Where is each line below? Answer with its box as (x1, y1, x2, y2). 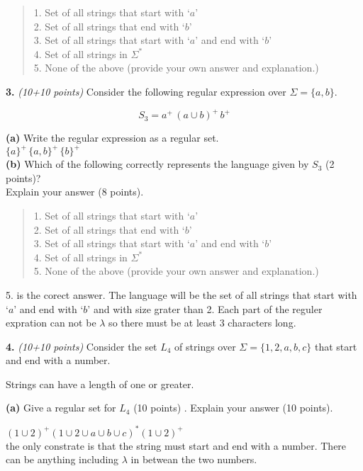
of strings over (174, 339, 236, 353)
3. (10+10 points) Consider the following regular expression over (6, 84, 286, 98)
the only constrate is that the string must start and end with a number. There (6, 438, 347, 453)
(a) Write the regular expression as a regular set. (6, 130, 219, 145)
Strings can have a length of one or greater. (6, 376, 194, 391)
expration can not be (6, 315, 96, 330)
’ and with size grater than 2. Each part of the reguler (87, 301, 323, 316)
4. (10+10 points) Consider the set (6, 339, 157, 353)
